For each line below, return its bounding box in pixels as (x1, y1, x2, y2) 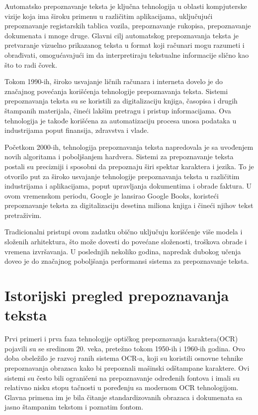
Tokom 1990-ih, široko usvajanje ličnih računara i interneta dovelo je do (4, 76, 223, 87)
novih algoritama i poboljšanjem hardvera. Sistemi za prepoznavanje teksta (4, 151, 234, 162)
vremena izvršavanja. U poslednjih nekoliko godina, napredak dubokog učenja (4, 246, 241, 256)
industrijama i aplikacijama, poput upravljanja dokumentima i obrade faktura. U (4, 181, 252, 191)
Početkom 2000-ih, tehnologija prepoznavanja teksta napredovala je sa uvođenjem (4, 141, 254, 152)
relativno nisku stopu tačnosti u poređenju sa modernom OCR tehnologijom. (4, 382, 239, 393)
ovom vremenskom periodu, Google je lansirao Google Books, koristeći (4, 190, 219, 201)
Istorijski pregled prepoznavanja (4, 285, 229, 306)
